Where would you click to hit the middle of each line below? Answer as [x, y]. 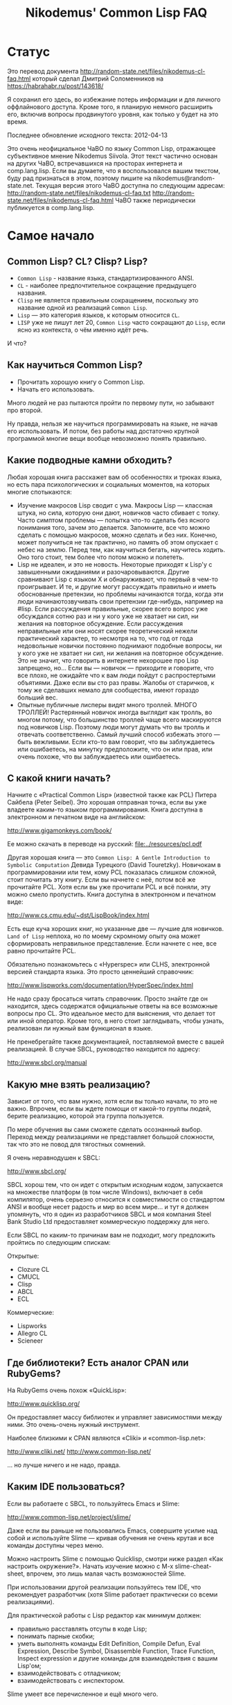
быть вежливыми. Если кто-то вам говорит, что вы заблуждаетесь [116, 741]
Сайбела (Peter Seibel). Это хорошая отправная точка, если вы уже [107, 802]
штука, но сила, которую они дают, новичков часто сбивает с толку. [118, 512]
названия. [32, 293]
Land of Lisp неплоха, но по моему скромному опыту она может [104, 936]
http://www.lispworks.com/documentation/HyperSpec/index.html [100, 985]
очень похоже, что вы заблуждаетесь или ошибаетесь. [99, 757]
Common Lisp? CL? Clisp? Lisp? [78, 261]
